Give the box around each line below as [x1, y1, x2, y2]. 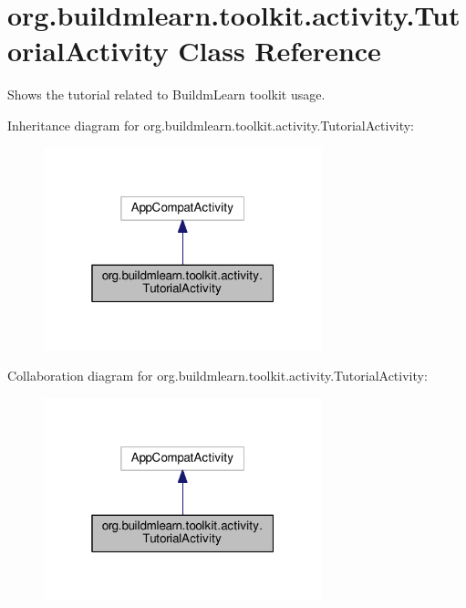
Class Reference [178, 32, 381, 69]
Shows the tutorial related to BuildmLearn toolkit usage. [7, 85, 326, 104]
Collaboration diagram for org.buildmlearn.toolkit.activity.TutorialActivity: [7, 366, 428, 385]
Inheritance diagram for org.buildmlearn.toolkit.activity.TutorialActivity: [7, 115, 415, 134]
